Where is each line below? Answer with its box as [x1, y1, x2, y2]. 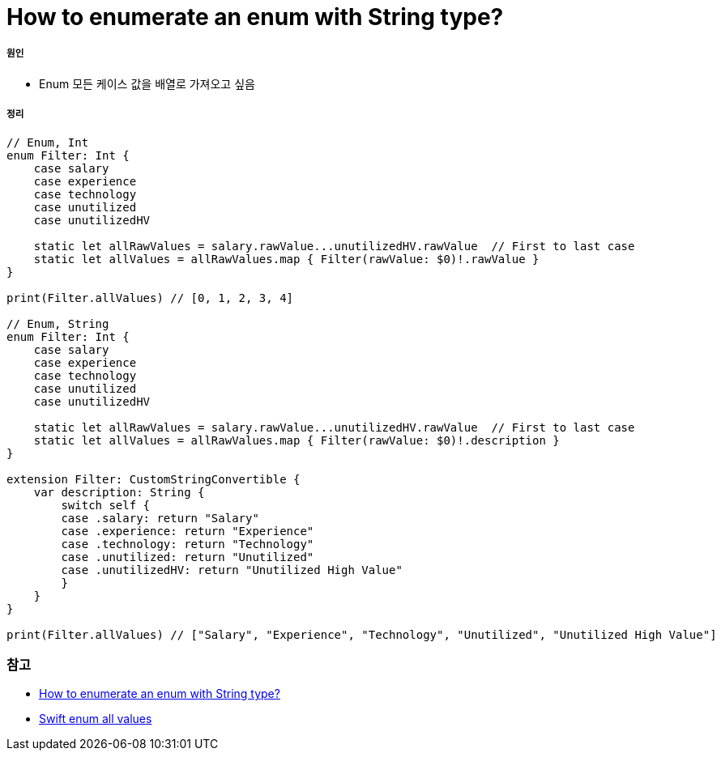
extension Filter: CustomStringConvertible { [6, 472, 301, 486]
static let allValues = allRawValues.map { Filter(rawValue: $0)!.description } [33, 433, 560, 447]
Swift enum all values [39, 712, 152, 726]
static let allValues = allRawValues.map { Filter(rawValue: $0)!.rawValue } [33, 252, 540, 266]
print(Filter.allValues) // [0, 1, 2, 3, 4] [6, 291, 294, 304]
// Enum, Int [6, 135, 89, 149]
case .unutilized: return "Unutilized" [61, 550, 314, 563]
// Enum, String [6, 317, 109, 330]
